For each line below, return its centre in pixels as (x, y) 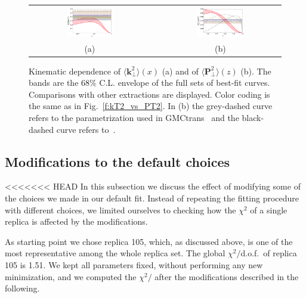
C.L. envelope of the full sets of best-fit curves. (185, 83)
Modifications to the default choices (117, 161)
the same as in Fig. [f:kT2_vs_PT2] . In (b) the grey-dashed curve (151, 106)
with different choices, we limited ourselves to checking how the (120, 209)
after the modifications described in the (227, 276)
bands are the (54, 83)
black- (253, 118)
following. (22, 288)
